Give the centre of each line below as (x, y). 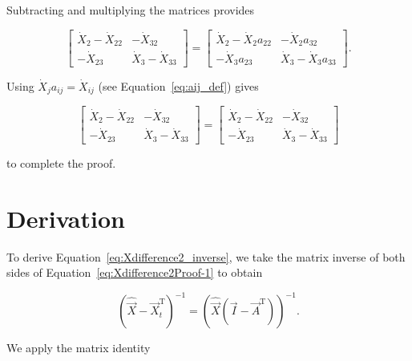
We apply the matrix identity (79, 348)
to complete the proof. (61, 162)
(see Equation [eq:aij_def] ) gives (178, 86)
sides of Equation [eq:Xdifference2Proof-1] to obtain (135, 272)
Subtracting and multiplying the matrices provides (131, 10)
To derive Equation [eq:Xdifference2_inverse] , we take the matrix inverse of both (206, 256)
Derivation (66, 218)
